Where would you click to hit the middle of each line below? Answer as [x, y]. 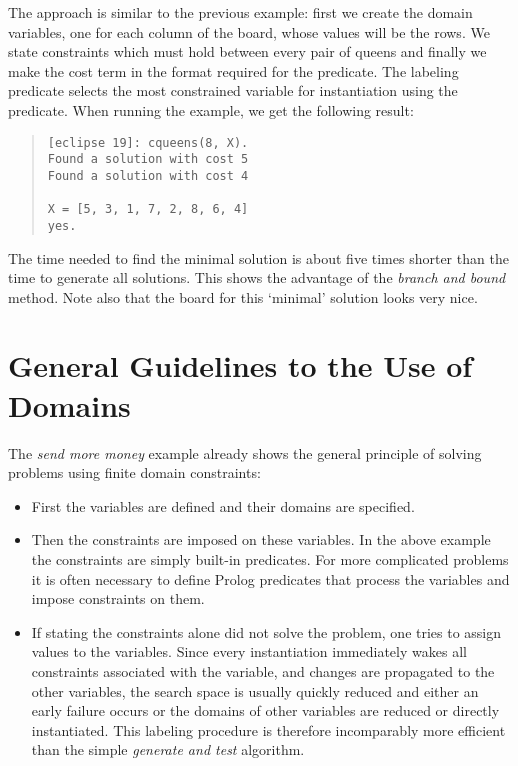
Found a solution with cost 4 [148, 175]
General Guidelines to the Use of [240, 365]
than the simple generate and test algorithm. [168, 749]
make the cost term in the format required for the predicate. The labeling [233, 70]
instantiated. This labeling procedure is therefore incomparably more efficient [268, 729]
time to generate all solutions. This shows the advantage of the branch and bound [257, 277]
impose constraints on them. [118, 598]
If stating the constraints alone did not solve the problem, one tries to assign [266, 631]
